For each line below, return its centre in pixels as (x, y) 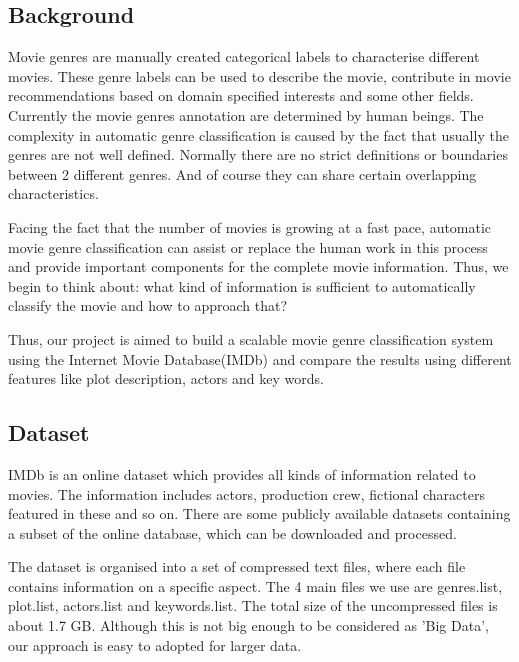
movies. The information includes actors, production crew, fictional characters (246, 493)
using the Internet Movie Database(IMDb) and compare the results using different (260, 358)
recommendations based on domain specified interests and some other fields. (241, 95)
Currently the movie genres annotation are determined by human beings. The (246, 114)
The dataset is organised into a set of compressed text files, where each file (237, 566)
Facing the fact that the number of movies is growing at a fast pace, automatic (250, 226)
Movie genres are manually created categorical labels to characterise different (244, 56)
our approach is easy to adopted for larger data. (155, 644)
